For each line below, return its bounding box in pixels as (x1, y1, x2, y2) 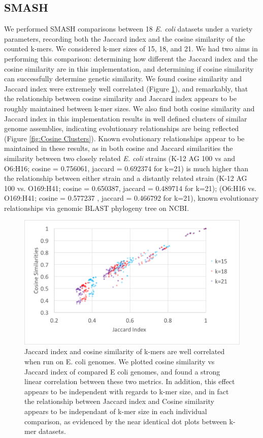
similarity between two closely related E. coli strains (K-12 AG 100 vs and (4, 152, 236, 163)
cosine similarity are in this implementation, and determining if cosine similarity (4, 63, 254, 74)
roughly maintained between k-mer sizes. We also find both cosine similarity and (4, 103, 255, 113)
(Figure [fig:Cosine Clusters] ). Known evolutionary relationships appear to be (4, 133, 245, 143)
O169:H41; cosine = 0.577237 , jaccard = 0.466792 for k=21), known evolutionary (4, 193, 259, 203)
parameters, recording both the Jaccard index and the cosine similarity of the (4, 33, 245, 44)
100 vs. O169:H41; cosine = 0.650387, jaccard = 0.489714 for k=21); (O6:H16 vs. (4, 182, 256, 193)
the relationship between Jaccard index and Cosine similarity (24, 396, 214, 406)
